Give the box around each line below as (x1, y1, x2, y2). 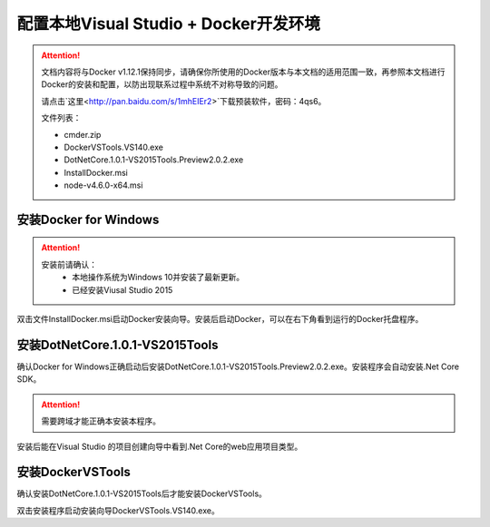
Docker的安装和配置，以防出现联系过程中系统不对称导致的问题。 (41, 79, 283, 90)
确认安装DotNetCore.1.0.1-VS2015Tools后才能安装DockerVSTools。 (16, 488, 268, 499)
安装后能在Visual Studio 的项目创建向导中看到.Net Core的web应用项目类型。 (16, 441, 303, 452)
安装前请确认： (41, 259, 97, 269)
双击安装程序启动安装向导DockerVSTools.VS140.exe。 (16, 504, 220, 516)
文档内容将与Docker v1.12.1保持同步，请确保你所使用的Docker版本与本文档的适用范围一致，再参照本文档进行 (41, 66, 446, 77)
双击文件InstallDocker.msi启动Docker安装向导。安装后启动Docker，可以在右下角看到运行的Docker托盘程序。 (16, 314, 424, 325)
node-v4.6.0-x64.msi (64, 180, 143, 190)
